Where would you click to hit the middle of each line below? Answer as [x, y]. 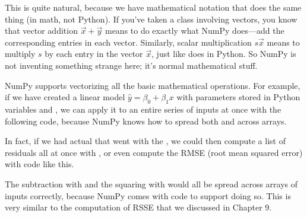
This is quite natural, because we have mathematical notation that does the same [153, 7]
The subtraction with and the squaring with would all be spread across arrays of [151, 184]
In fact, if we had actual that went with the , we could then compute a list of [145, 141]
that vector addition [41, 31]
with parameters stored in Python [238, 97]
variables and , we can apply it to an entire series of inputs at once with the [143, 109]
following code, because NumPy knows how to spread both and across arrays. [146, 121]
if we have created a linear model [65, 97]
